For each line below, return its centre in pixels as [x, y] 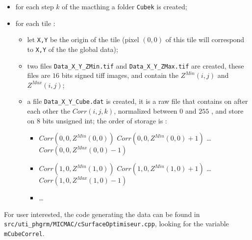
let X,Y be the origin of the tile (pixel [83, 39]
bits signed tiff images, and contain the [120, 75]
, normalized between [146, 111]
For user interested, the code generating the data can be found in [102, 214]
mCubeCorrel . [24, 233]
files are [39, 75]
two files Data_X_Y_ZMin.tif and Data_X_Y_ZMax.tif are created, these [136, 65]
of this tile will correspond [205, 39]
